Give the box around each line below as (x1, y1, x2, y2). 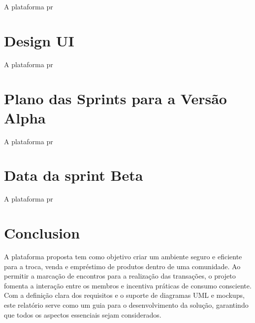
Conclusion (4, 223, 80, 243)
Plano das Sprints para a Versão (4, 88, 227, 108)
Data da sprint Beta (4, 165, 143, 185)
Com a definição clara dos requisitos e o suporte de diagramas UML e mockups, (4, 290, 245, 300)
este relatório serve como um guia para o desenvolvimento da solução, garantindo (4, 300, 249, 310)
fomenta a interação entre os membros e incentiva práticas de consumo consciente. (4, 280, 252, 290)
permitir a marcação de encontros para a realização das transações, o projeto (4, 271, 236, 281)
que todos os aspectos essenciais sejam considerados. (4, 309, 161, 320)
